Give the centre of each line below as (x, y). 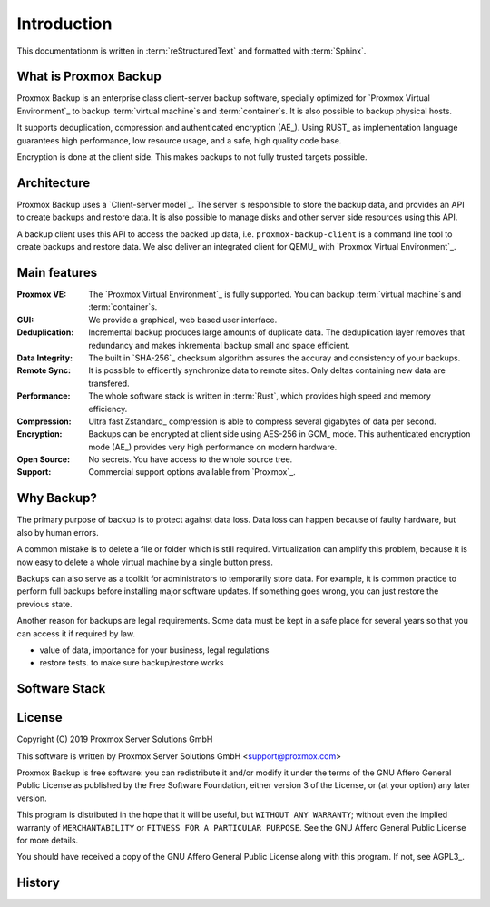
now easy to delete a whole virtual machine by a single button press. (145, 562)
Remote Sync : (44, 370)
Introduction (64, 24)
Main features (57, 272)
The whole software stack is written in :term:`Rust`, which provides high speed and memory (260, 396)
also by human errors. (58, 532)
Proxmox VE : (42, 294)
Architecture (54, 183)
